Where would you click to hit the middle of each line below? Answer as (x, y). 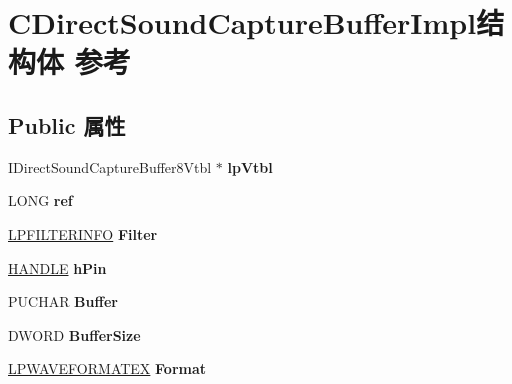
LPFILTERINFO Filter (83, 233)
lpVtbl (250, 166)
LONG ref (40, 200)
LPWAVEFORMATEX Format (107, 368)
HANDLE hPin (57, 267)
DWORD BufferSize (74, 334)
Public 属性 (67, 124)
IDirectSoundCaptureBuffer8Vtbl (110, 166)
